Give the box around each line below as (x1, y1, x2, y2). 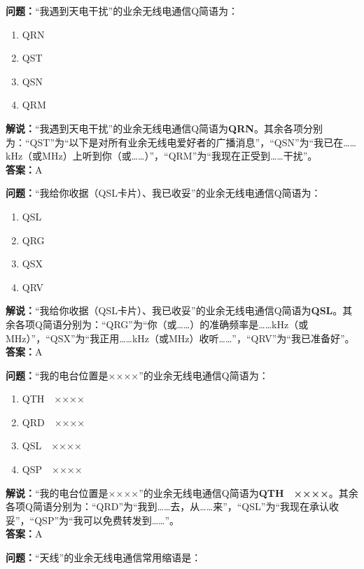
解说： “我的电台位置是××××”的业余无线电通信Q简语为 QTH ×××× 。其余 (6, 485, 358, 500)
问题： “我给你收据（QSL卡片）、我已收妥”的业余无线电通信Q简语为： (6, 185, 321, 200)
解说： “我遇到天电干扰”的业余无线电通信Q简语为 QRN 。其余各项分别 (6, 120, 323, 135)
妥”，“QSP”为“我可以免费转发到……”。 (6, 512, 180, 527)
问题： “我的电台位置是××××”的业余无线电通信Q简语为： (6, 367, 269, 382)
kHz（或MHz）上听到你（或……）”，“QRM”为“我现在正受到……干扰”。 (6, 148, 318, 163)
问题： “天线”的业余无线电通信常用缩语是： (6, 550, 202, 565)
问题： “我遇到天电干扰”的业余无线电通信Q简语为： (6, 3, 239, 17)
